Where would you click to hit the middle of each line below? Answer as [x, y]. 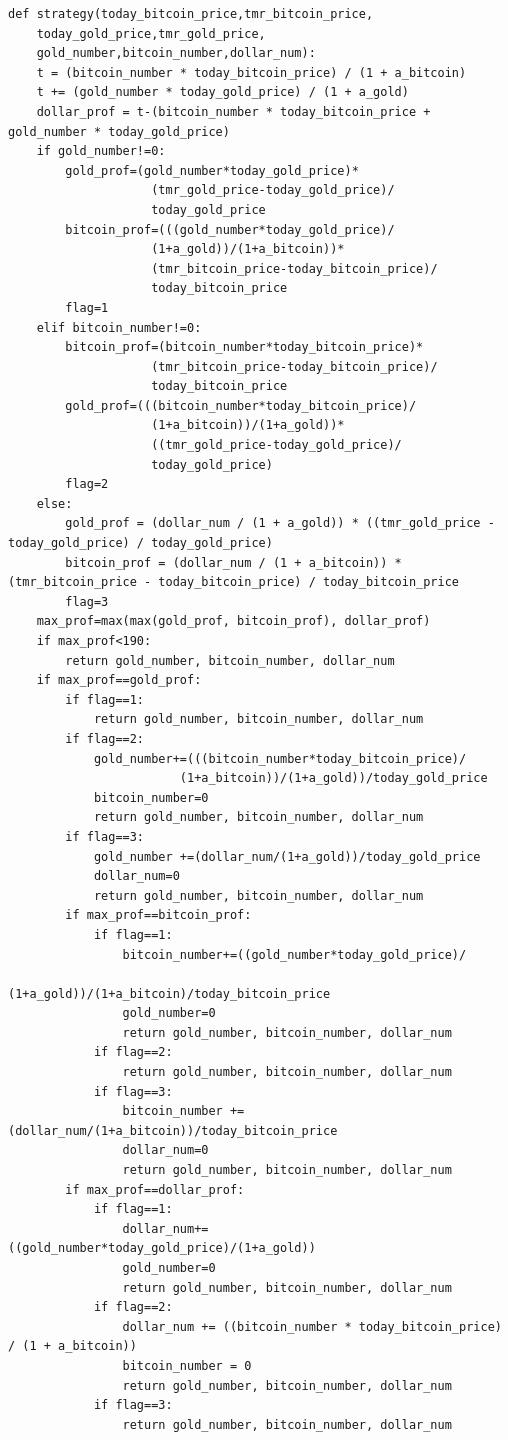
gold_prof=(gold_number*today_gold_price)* [212, 170]
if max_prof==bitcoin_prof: [158, 915]
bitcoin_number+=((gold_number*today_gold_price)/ [294, 954]
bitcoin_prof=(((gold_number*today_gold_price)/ [230, 229]
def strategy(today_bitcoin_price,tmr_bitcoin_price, [191, 14]
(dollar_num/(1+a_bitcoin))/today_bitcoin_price [173, 1130]
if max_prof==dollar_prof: [155, 1189]
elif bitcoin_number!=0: [119, 327]
